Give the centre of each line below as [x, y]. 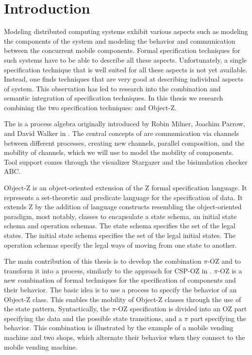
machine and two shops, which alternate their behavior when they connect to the [125, 337]
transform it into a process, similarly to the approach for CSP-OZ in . [108, 270]
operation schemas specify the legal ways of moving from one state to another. [120, 245]
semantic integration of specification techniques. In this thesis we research [114, 98]
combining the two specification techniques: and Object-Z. [90, 107]
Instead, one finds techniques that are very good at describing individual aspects [124, 79]
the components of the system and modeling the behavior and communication [120, 41]
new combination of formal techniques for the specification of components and [120, 280]
